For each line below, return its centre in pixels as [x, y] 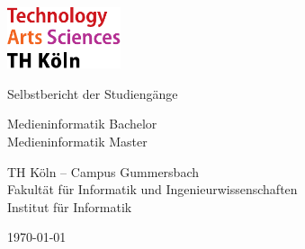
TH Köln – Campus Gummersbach [103, 171]
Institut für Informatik [70, 206]
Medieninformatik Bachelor [82, 124]
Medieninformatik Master [77, 142]
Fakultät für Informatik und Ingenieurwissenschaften [152, 189]
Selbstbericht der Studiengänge [93, 93]
